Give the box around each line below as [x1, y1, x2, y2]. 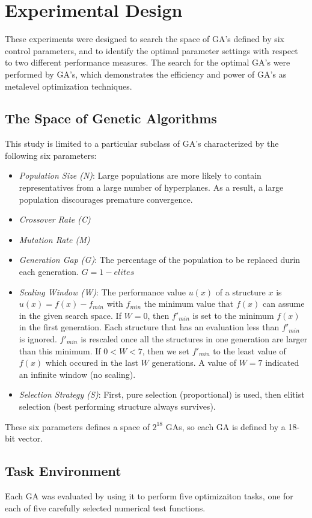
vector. [17, 432, 43, 445]
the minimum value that [144, 297, 234, 310]
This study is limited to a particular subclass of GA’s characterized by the [5, 137, 279, 150]
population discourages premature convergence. [19, 193, 193, 205]
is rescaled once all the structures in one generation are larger [81, 333, 308, 345]
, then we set [142, 344, 190, 357]
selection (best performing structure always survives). [19, 399, 216, 412]
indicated [265, 356, 299, 369]
